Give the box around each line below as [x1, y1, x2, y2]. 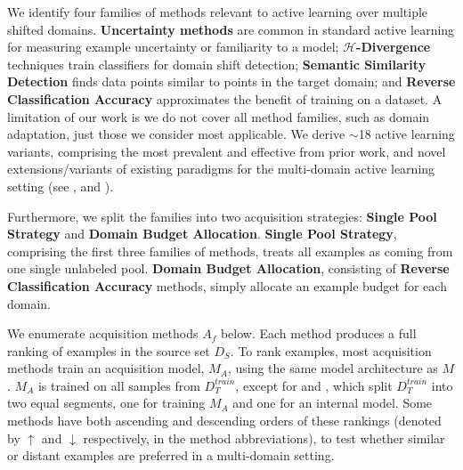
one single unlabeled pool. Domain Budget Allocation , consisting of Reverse [7, 259, 450, 278]
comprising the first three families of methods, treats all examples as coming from [7, 241, 453, 260]
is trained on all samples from [37, 376, 200, 394]
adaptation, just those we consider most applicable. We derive [7, 125, 345, 143]
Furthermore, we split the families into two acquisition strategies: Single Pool [7, 207, 437, 225]
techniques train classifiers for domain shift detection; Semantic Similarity [7, 54, 426, 73]
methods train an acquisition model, [7, 359, 205, 377]
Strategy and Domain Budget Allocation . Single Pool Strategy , [7, 224, 397, 243]
